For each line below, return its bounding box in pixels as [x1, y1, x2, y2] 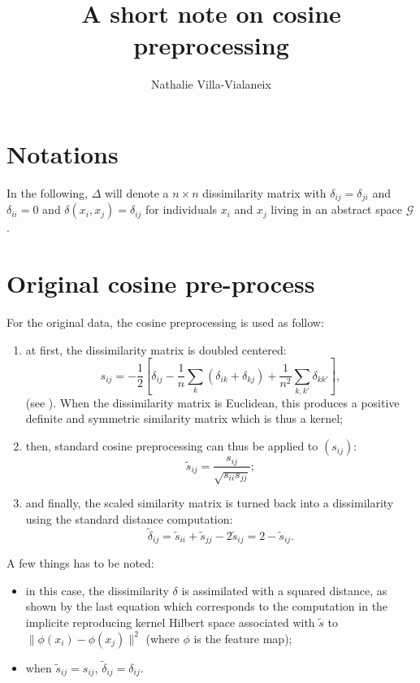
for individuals [145, 201, 218, 218]
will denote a [104, 184, 169, 201]
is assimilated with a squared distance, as [181, 581, 388, 598]
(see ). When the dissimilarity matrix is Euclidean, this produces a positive [25, 394, 400, 411]
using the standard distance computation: [25, 510, 233, 527]
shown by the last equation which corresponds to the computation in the [25, 598, 388, 615]
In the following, [6, 184, 88, 201]
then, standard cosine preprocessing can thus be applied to [25, 437, 318, 455]
